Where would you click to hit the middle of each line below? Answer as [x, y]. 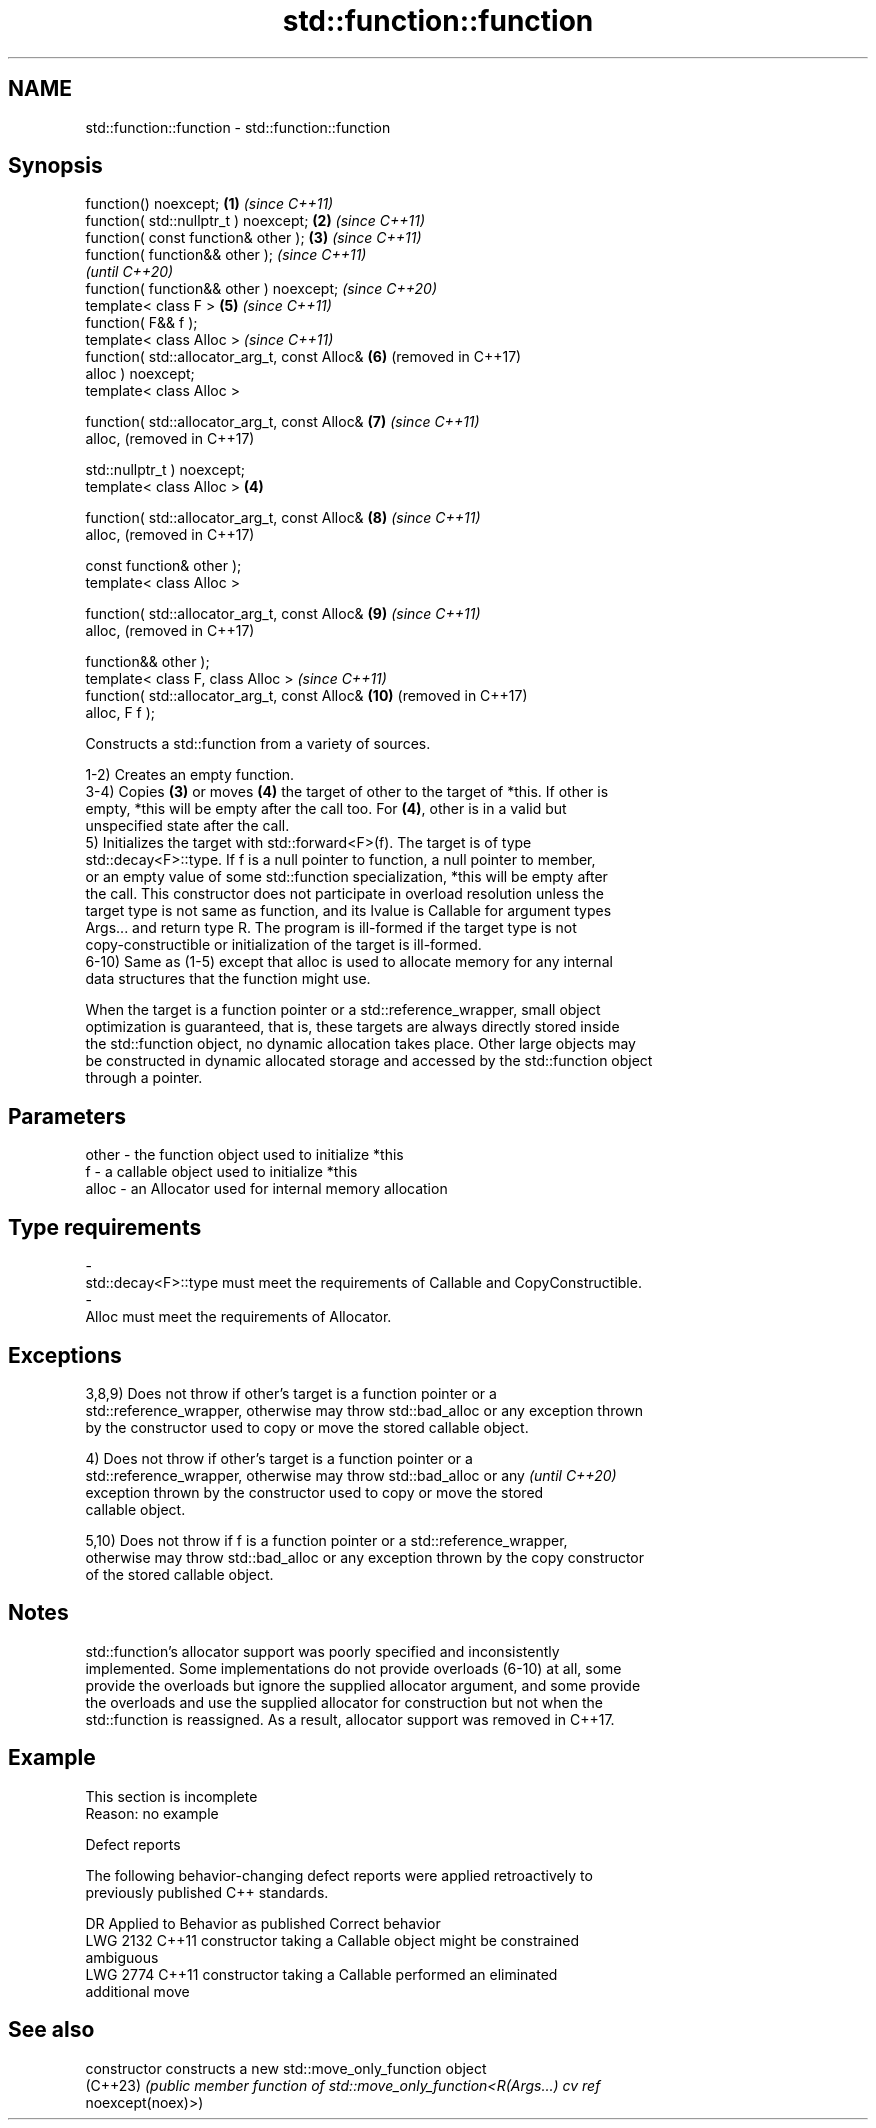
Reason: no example [152, 1813]
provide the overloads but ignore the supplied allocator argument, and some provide [363, 1685]
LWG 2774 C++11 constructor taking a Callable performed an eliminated [321, 1974]
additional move [137, 1991]
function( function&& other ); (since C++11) [226, 255]
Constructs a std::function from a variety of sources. [258, 744]
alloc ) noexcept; [140, 374]
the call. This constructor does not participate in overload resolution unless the [344, 894]
